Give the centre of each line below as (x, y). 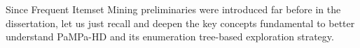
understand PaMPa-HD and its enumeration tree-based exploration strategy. (170, 37)
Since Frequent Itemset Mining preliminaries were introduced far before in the (173, 9)
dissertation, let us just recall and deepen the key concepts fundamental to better (180, 23)
